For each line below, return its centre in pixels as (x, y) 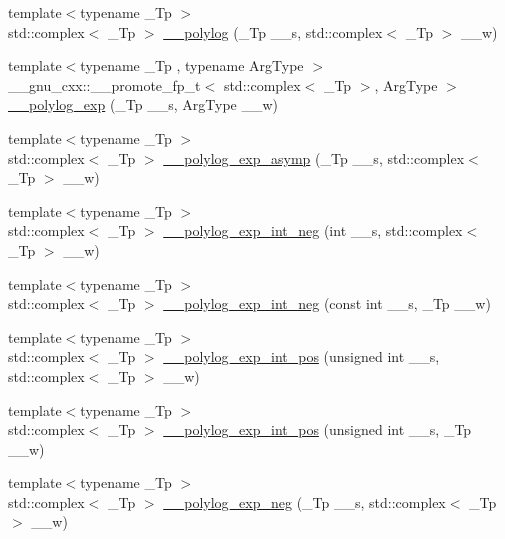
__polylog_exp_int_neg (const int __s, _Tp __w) (327, 303)
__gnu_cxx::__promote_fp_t (104, 84)
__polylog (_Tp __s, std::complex (273, 31)
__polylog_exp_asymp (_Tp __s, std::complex (314, 157)
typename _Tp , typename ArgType (192, 65)
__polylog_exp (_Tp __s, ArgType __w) (143, 104)
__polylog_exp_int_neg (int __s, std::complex (313, 230)
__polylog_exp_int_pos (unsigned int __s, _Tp (317, 429)
